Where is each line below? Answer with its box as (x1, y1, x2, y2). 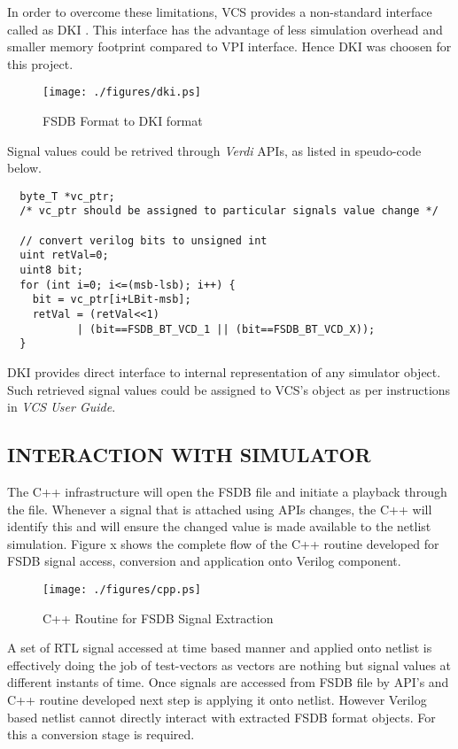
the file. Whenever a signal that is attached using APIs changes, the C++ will (7, 499, 432, 518)
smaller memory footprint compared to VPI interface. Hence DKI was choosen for (7, 37, 452, 56)
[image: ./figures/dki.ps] (43, 86, 201, 99)
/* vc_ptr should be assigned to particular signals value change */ (19, 205, 439, 218)
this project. (7, 54, 74, 73)
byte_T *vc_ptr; (19, 189, 115, 203)
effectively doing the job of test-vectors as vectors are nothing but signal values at (7, 655, 452, 674)
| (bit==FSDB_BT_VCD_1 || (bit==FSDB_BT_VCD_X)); (76, 322, 376, 336)
